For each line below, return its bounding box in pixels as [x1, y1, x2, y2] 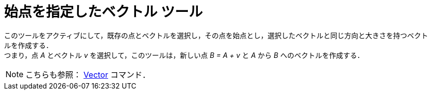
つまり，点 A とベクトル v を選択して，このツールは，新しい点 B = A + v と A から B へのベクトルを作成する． [4, 50, 364, 59]
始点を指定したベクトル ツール [4, 3, 203, 20]
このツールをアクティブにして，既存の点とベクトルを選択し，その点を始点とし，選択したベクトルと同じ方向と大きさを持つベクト [4, 31, 429, 40]
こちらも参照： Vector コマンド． [25, 69, 150, 80]
